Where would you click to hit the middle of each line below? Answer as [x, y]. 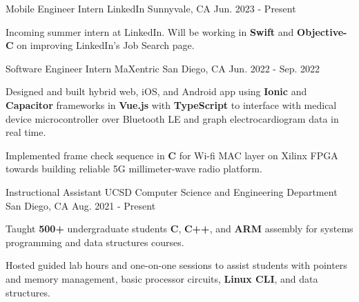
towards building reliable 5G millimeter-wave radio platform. [134, 169]
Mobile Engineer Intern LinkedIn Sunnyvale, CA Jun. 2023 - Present [151, 8]
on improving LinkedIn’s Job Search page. [106, 45]
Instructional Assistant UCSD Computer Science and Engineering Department [172, 191]
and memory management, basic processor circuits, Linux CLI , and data [162, 278]
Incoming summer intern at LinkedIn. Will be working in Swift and [150, 31]
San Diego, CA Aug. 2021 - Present [81, 205]
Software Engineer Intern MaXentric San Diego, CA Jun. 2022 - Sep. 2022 [163, 68]
